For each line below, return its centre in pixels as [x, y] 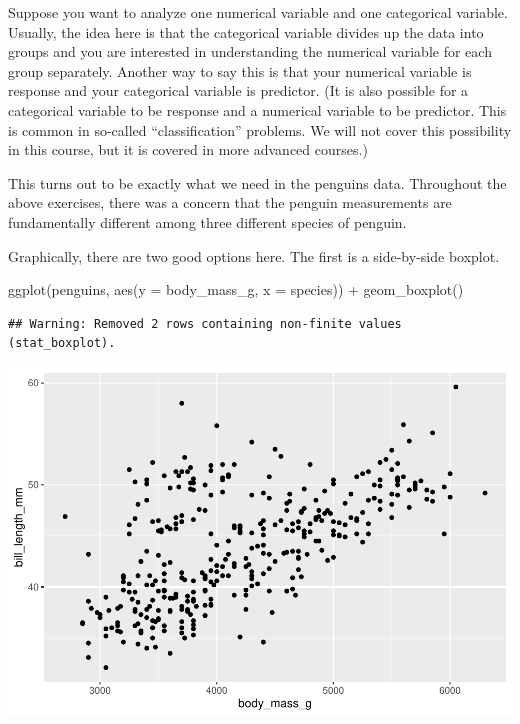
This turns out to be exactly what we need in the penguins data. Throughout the [257, 182]
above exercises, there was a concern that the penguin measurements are [230, 202]
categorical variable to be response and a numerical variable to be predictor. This [257, 109]
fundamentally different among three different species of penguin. [207, 221]
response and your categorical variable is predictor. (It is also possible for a [238, 90]
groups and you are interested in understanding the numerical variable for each [250, 51]
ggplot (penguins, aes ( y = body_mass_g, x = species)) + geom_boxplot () [236, 289]
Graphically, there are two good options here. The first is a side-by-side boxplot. [254, 255]
